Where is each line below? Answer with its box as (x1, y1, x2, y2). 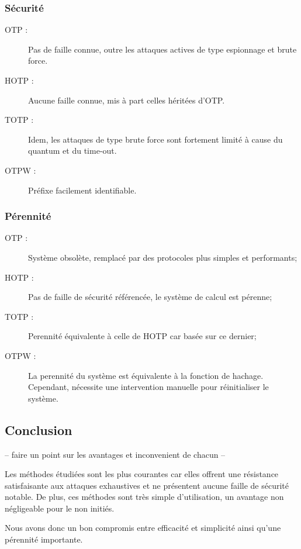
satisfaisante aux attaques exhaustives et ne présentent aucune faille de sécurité (5, 479, 289, 491)
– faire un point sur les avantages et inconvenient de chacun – (5, 448, 226, 460)
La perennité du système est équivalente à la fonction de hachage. (28, 369, 264, 381)
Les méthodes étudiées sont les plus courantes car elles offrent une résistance (5, 468, 279, 480)
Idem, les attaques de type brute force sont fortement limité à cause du (28, 133, 283, 145)
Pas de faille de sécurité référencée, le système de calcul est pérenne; (28, 291, 272, 303)
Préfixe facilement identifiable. (28, 184, 137, 196)
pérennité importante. (5, 533, 83, 545)
